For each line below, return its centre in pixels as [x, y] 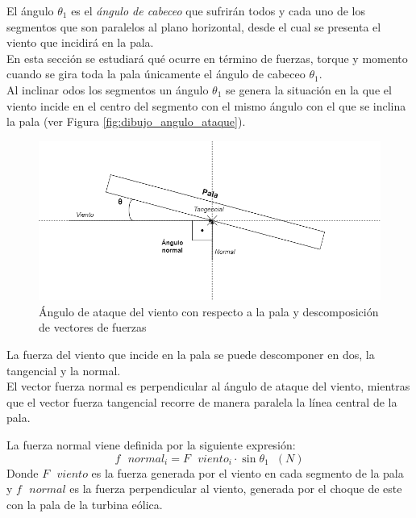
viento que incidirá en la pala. [80, 42]
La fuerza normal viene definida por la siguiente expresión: [151, 445]
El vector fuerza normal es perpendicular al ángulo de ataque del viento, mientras [208, 386]
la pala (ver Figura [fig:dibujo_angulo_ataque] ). [126, 121]
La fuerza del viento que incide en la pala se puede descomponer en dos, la [191, 355]
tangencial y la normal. [64, 370]
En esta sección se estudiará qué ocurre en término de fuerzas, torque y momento [207, 58]
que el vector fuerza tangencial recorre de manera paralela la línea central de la [202, 401]
